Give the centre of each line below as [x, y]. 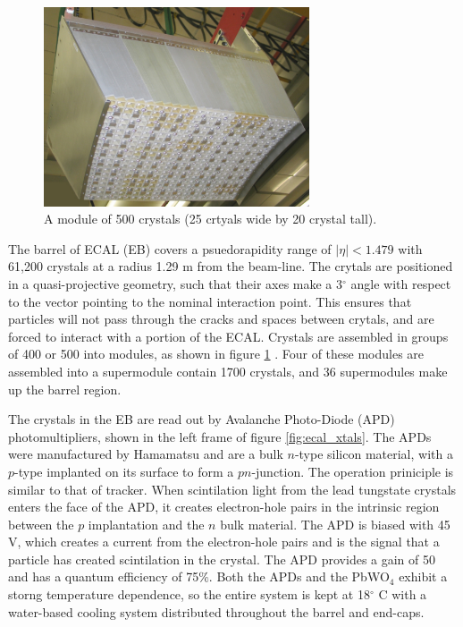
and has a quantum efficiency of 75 [104, 576]
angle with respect [401, 283]
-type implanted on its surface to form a [124, 471]
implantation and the [146, 524]
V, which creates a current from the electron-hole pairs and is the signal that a [224, 542]
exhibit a [423, 576]
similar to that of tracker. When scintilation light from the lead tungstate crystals [232, 489]
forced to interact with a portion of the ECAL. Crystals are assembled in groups [228, 336]
